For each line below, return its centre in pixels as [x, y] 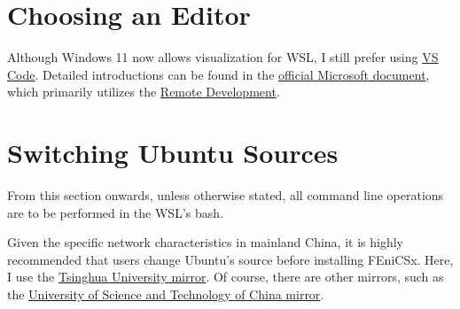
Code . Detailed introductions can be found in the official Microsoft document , [218, 74]
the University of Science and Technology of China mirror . [166, 294]
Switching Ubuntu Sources [173, 153]
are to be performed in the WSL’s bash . [115, 212]
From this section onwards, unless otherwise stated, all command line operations [226, 195]
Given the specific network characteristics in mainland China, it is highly [205, 242]
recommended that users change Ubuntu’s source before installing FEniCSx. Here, [230, 259]
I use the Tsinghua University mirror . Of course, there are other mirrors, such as [226, 277]
